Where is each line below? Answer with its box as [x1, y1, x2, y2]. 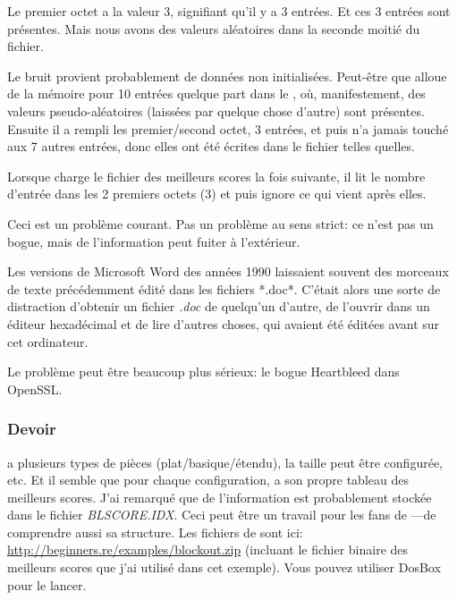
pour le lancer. [7, 575, 87, 594]
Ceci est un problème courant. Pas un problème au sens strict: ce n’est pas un [7, 214, 434, 232]
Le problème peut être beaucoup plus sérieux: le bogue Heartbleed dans [7, 362, 400, 381]
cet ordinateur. [7, 332, 89, 351]
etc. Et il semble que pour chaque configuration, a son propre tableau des [7, 470, 409, 489]
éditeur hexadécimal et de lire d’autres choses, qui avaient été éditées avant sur [7, 314, 440, 333]
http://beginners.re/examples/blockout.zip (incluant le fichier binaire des [7, 540, 409, 559]
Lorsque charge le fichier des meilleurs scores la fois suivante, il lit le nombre [7, 166, 426, 185]
